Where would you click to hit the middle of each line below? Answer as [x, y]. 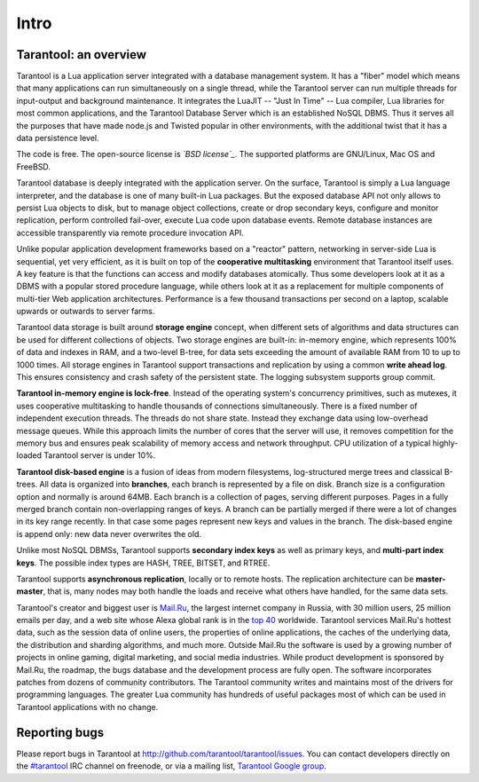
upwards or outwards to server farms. [86, 312]
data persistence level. [58, 138]
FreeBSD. [33, 166]
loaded [29, 455]
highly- [445, 443]
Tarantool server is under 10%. [100, 455]
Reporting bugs [60, 732]
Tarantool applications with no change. [87, 707]
